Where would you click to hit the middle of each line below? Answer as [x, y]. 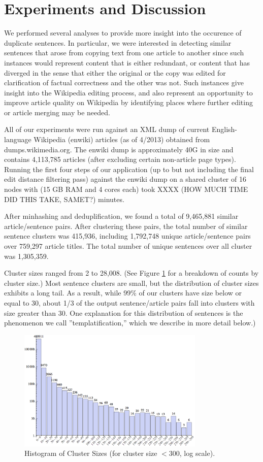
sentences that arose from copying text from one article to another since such [124, 53]
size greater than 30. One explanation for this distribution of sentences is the [124, 312]
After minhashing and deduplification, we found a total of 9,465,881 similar [121, 216]
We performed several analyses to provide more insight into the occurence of [123, 33]
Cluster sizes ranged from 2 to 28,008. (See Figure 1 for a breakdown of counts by [131, 273]
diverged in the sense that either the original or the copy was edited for [115, 72]
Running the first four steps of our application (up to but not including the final [129, 169]
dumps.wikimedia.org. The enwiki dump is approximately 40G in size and [119, 149]
